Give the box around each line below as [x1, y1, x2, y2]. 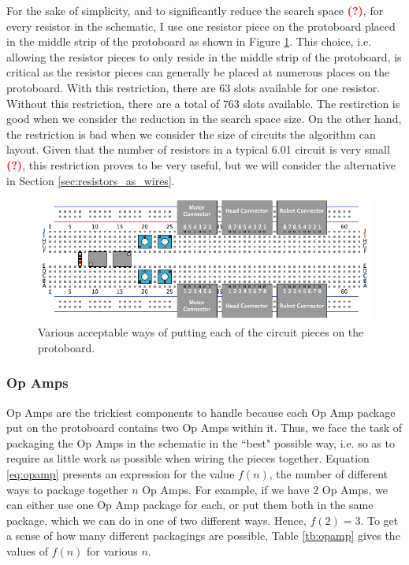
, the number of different [269, 466, 388, 482]
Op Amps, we [322, 481, 389, 497]
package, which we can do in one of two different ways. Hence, [6, 511, 307, 528]
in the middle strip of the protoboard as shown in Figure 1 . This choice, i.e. [6, 33, 372, 50]
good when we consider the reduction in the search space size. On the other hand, [6, 110, 402, 127]
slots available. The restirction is [243, 95, 400, 111]
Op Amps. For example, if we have [142, 481, 310, 497]
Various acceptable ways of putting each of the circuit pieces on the [38, 324, 364, 340]
